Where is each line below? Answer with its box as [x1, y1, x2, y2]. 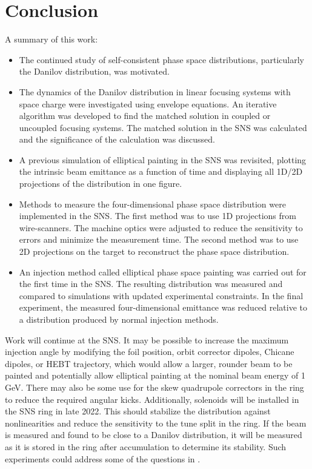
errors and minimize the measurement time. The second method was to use [19, 233, 299, 246]
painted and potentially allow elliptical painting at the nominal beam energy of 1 [5, 369, 305, 382]
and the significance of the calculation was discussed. [19, 133, 215, 146]
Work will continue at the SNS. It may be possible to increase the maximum [5, 333, 289, 346]
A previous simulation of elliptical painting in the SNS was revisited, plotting [19, 153, 307, 166]
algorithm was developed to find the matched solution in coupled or [19, 109, 271, 122]
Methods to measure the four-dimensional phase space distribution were [19, 197, 286, 210]
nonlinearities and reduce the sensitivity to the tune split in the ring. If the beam [5, 416, 307, 429]
